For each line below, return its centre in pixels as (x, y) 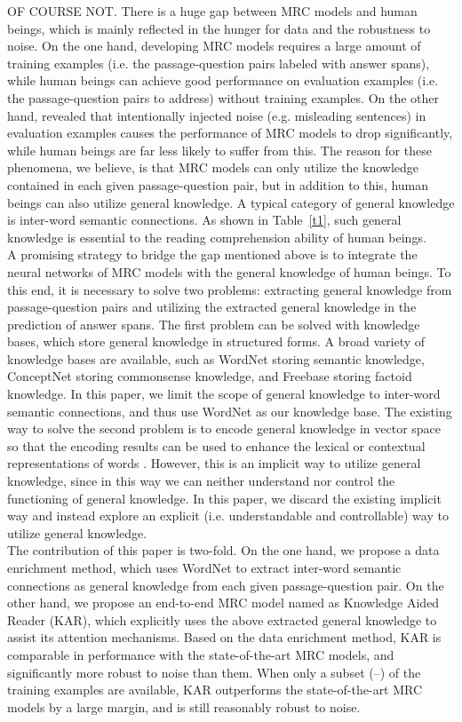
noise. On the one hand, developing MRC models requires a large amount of (214, 46)
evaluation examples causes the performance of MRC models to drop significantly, (230, 133)
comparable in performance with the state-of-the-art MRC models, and (201, 654)
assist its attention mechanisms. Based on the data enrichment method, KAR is (224, 637)
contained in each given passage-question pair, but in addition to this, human (218, 184)
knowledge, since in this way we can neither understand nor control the (201, 481)
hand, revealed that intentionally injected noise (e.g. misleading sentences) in (217, 115)
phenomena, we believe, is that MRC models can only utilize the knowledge (213, 167)
